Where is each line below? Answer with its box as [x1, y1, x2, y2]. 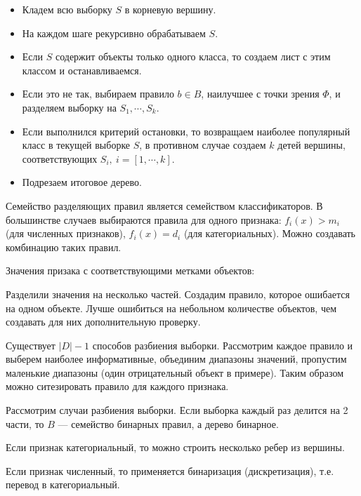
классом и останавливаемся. [22, 62, 142, 77]
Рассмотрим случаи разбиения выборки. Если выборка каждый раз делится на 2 [6, 403, 348, 417]
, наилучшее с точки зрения [201, 86, 320, 101]
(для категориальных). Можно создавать [183, 226, 356, 241]
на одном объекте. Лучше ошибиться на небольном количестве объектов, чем [6, 300, 337, 315]
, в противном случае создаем [139, 138, 266, 152]
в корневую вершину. [124, 2, 216, 16]
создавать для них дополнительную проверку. [6, 314, 201, 329]
